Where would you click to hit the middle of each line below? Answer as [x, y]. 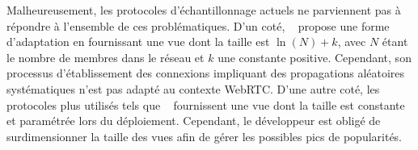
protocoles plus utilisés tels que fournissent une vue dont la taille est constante [206, 104]
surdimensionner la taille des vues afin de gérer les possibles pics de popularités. [205, 136]
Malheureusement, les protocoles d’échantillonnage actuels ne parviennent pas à [204, 10]
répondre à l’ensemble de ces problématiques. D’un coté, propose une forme [198, 25]
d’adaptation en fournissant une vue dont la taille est [138, 42]
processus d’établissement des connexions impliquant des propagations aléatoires [206, 73]
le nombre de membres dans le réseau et [106, 57]
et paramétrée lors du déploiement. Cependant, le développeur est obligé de [194, 121]
